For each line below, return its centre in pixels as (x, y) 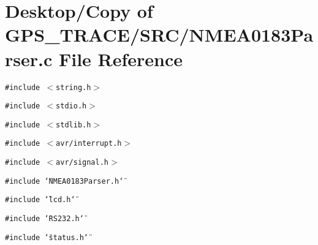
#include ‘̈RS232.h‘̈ (44, 219)
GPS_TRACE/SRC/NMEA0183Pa (159, 35)
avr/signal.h (82, 163)
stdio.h (71, 106)
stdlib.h (74, 125)
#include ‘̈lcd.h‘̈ (40, 200)
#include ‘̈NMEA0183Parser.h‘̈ (64, 181)
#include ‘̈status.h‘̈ (47, 237)
